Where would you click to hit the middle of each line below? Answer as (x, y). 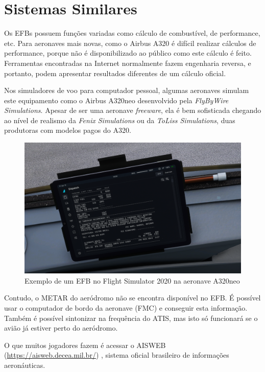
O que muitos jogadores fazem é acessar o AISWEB (85, 345)
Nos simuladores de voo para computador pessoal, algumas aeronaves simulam (127, 90)
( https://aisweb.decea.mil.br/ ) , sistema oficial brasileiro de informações (117, 355)
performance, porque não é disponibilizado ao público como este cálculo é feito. (128, 53)
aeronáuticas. (25, 365)
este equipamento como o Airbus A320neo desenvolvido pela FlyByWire (116, 100)
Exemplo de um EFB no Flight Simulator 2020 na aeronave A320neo (132, 280)
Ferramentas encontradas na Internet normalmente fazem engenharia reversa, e (128, 63)
